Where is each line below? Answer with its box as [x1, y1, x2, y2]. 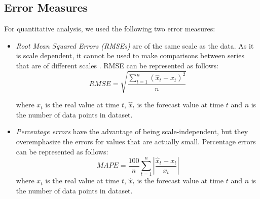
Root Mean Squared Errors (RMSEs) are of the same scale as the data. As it [16, 40, 254, 51]
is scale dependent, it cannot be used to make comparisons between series [16, 50, 244, 61]
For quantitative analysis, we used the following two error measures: [4, 23, 215, 34]
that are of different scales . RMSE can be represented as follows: [16, 60, 218, 70]
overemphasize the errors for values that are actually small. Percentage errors [16, 136, 256, 146]
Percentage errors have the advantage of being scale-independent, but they [16, 126, 248, 137]
